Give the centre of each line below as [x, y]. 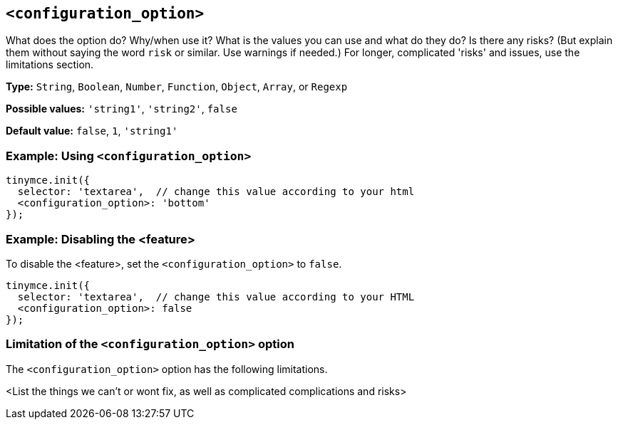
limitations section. [50, 65]
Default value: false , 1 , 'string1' [92, 131]
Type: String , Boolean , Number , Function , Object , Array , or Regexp [177, 87]
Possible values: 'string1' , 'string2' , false [122, 109]
